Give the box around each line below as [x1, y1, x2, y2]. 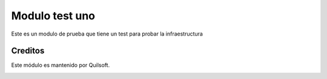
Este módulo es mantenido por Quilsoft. [11, 62, 110, 69]
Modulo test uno [11, 9, 95, 22]
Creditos [11, 46, 45, 56]
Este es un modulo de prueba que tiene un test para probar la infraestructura [11, 30, 203, 37]
